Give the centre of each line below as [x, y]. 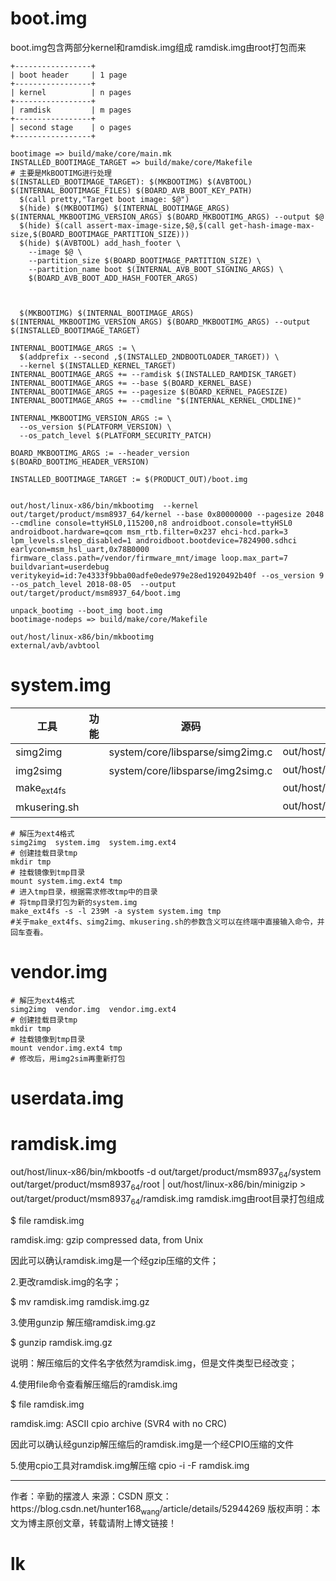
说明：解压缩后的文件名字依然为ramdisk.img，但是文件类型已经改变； [154, 1363]
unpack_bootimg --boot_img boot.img [86, 610]
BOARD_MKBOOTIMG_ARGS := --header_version [100, 453]
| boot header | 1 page [69, 75]
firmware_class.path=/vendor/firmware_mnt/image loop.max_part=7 [149, 558]
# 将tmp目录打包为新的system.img [74, 902]
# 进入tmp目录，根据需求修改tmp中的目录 [84, 892]
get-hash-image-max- [272, 225]
